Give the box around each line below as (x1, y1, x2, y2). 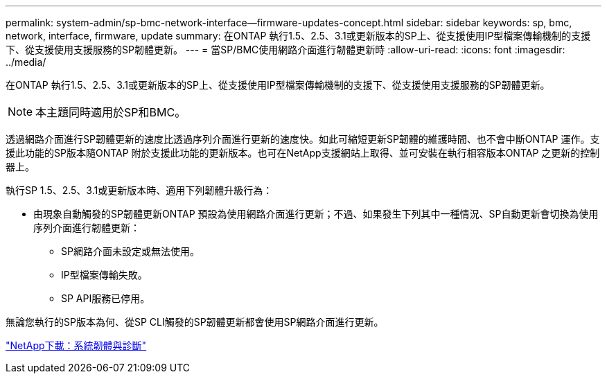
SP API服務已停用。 (61, 292, 150, 304)
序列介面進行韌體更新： (33, 222, 140, 233)
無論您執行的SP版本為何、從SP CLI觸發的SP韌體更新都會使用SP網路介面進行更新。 (6, 316, 384, 328)
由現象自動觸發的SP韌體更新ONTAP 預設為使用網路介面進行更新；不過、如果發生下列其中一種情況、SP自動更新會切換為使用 (33, 208, 599, 220)
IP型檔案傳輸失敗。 (61, 269, 148, 281)
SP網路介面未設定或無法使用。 (61, 245, 200, 257)
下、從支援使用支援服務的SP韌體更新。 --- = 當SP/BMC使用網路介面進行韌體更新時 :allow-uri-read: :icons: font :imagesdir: (6, 44, 565, 55)
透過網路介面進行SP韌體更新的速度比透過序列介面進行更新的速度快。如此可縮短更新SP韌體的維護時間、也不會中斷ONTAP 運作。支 (6, 133, 600, 145)
